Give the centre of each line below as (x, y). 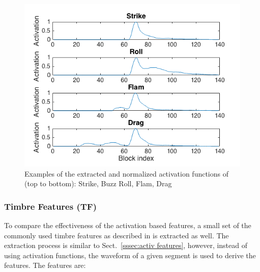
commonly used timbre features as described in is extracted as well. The (117, 235)
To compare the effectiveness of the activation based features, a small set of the (128, 225)
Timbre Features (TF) (50, 206)
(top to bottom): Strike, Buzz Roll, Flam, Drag (98, 183)
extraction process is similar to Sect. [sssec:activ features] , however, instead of (126, 245)
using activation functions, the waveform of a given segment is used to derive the (130, 255)
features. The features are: (45, 265)
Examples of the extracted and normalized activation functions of (127, 173)
